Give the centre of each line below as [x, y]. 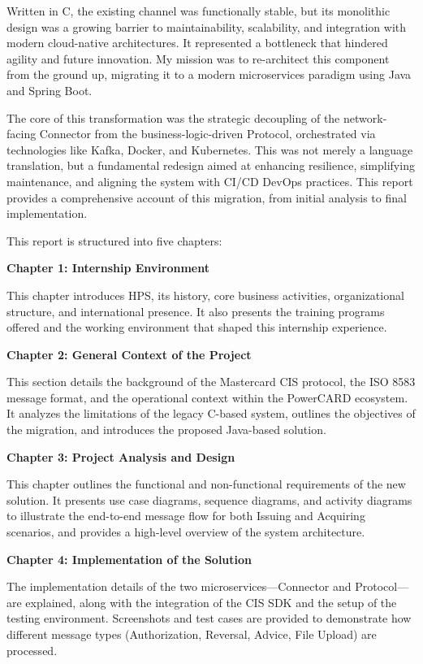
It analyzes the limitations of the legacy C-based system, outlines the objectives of [211, 413]
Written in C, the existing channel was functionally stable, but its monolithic [199, 11]
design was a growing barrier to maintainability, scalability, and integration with [207, 26]
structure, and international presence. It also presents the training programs [196, 311]
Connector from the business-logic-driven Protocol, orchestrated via [207, 134]
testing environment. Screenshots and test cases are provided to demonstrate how [209, 618]
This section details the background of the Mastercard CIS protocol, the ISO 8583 [211, 382]
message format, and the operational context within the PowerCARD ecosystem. [207, 397]
